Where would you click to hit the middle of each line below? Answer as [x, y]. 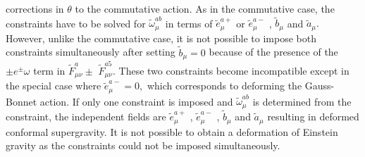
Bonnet [21, 101]
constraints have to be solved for [76, 23]
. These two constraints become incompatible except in [231, 70]
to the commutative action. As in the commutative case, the [205, 8]
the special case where [54, 86]
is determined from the [302, 101]
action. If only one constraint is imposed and [136, 101]
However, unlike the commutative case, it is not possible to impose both [161, 38]
